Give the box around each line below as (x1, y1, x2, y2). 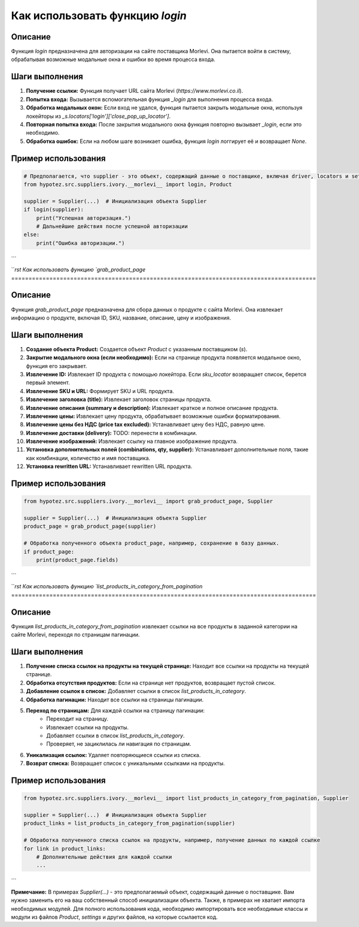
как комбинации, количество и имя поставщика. (26, 454, 151, 461)
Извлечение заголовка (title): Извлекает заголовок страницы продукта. (26, 396, 212, 403)
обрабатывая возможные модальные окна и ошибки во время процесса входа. (11, 56, 215, 63)
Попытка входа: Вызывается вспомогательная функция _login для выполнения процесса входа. (26, 96, 273, 103)
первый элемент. (26, 379, 70, 386)
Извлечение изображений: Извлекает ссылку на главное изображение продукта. (26, 437, 238, 445)
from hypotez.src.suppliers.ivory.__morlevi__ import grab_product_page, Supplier (23, 498, 273, 505)
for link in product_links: (23, 845, 106, 852)
